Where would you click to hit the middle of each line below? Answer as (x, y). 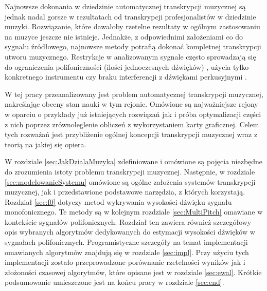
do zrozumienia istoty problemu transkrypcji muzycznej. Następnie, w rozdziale (130, 171)
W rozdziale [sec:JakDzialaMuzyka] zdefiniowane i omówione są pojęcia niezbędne (134, 161)
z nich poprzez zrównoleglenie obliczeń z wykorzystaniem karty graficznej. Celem (132, 124)
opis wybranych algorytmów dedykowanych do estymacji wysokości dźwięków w (130, 232)
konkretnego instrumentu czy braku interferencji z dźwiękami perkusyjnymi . (126, 77)
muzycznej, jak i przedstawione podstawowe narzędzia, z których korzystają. (125, 192)
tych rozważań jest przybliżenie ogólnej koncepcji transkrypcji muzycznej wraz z (131, 134)
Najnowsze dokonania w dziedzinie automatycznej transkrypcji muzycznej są (125, 6)
